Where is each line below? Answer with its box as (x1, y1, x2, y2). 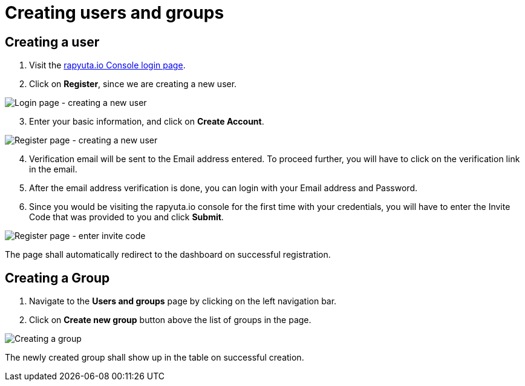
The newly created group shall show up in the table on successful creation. (5, 352, 304, 363)
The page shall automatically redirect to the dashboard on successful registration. (5, 249, 331, 260)
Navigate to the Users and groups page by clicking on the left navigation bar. (29, 296, 337, 307)
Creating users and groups (5, 2, 224, 23)
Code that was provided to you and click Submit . (29, 212, 224, 223)
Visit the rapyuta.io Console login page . (29, 60, 186, 71)
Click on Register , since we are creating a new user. (29, 79, 237, 90)
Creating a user (5, 34, 100, 50)
